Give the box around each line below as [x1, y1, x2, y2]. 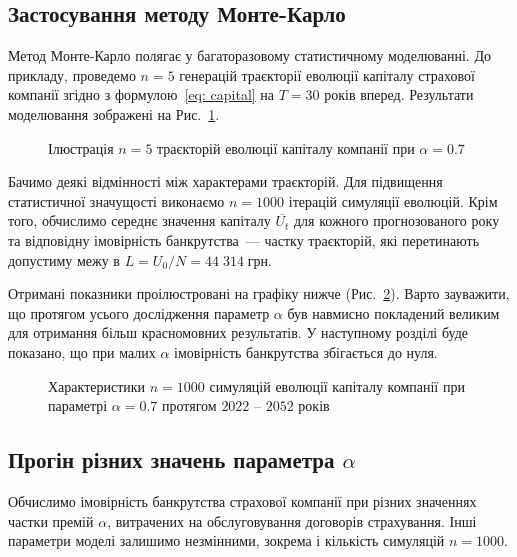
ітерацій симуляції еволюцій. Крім [288, 190, 498, 211]
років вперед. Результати [324, 84, 474, 105]
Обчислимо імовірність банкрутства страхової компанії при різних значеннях [8, 490, 477, 511]
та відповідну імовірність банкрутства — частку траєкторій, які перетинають [8, 229, 480, 250]
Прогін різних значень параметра [8, 444, 335, 475]
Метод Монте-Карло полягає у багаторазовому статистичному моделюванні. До [8, 45, 491, 66]
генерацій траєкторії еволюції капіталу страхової [179, 64, 475, 85]
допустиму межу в [8, 249, 120, 270]
